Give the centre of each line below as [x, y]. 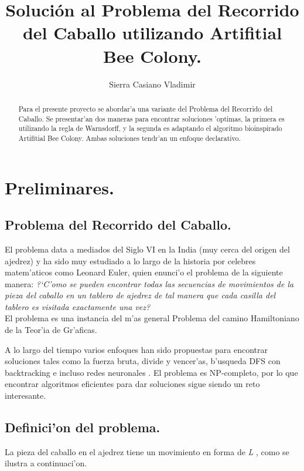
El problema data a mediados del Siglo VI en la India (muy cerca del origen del [147, 249]
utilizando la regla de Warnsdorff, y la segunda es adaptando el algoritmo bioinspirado [150, 128]
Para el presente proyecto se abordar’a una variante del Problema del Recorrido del [146, 108]
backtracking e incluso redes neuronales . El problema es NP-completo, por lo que [151, 372]
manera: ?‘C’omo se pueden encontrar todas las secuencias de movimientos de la [149, 283]
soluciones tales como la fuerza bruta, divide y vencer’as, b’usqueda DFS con [143, 361]
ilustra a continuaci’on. [46, 463]
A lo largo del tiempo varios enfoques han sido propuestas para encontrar [136, 349]
